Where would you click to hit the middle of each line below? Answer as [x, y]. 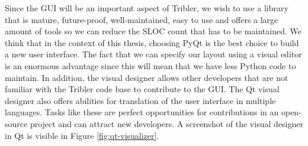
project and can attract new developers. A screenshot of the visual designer [166, 123]
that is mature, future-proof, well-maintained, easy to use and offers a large [142, 19]
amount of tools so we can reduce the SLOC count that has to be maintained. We [153, 31]
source [16, 123]
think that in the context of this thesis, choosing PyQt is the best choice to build [152, 42]
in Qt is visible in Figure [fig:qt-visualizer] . [82, 135]
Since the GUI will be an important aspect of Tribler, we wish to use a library [147, 8]
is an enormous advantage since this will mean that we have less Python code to [150, 65]
